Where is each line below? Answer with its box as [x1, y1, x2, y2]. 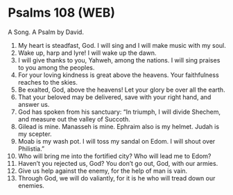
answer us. [17, 100, 50, 108]
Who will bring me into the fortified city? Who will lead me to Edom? [17, 151, 212, 160]
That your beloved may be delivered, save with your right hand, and [17, 92, 212, 101]
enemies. [17, 181, 44, 189]
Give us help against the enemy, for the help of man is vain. [17, 167, 188, 175]
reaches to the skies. [17, 78, 78, 86]
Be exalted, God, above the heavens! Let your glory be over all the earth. [17, 85, 225, 94]
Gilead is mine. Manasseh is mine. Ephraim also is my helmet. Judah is [17, 122, 220, 130]
